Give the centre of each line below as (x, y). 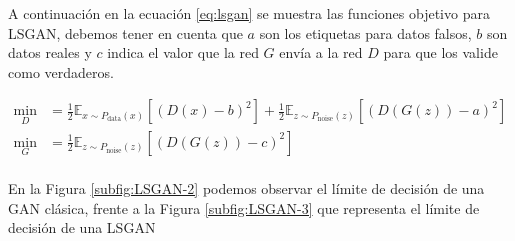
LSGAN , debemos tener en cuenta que (125, 32)
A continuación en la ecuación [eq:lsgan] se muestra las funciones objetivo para (249, 13)
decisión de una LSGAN (82, 227)
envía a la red (321, 52)
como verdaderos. (61, 71)
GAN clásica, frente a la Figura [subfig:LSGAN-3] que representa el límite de (244, 207)
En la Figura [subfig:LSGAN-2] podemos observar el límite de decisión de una (246, 187)
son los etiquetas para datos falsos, (365, 32)
